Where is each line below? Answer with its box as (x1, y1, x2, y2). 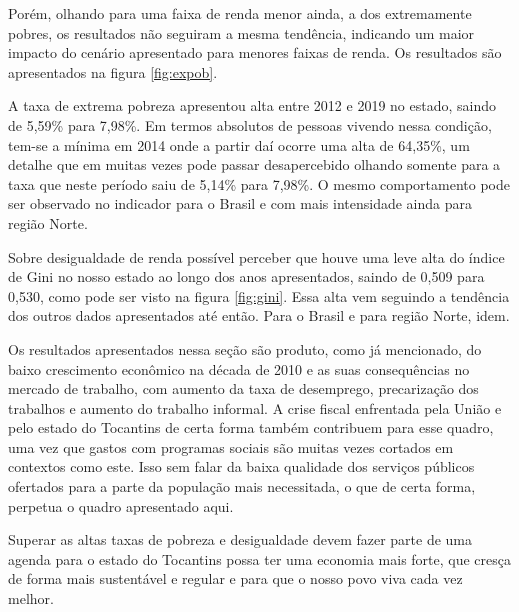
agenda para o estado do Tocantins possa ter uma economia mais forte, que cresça (8, 548, 512, 569)
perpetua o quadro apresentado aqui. (8, 495, 234, 516)
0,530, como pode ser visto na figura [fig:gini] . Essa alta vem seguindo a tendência (8, 285, 510, 306)
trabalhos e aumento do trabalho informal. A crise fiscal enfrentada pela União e (8, 397, 502, 418)
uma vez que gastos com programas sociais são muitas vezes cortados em (8, 436, 454, 457)
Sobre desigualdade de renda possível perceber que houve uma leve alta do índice (8, 246, 505, 267)
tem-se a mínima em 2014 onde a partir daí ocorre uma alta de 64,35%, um (8, 134, 470, 155)
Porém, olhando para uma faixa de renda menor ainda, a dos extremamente (8, 3, 472, 23)
